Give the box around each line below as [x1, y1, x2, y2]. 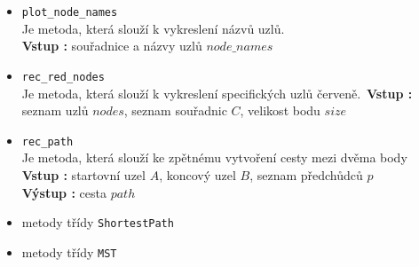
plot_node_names [21, 6, 118, 19]
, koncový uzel [159, 165, 236, 184]
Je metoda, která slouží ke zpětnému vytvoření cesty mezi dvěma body [21, 148, 407, 167]
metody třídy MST [21, 242, 117, 261]
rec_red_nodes [21, 70, 105, 83]
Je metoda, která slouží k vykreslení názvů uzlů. [21, 19, 285, 37]
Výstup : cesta [21, 183, 107, 201]
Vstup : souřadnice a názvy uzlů [21, 36, 202, 55]
